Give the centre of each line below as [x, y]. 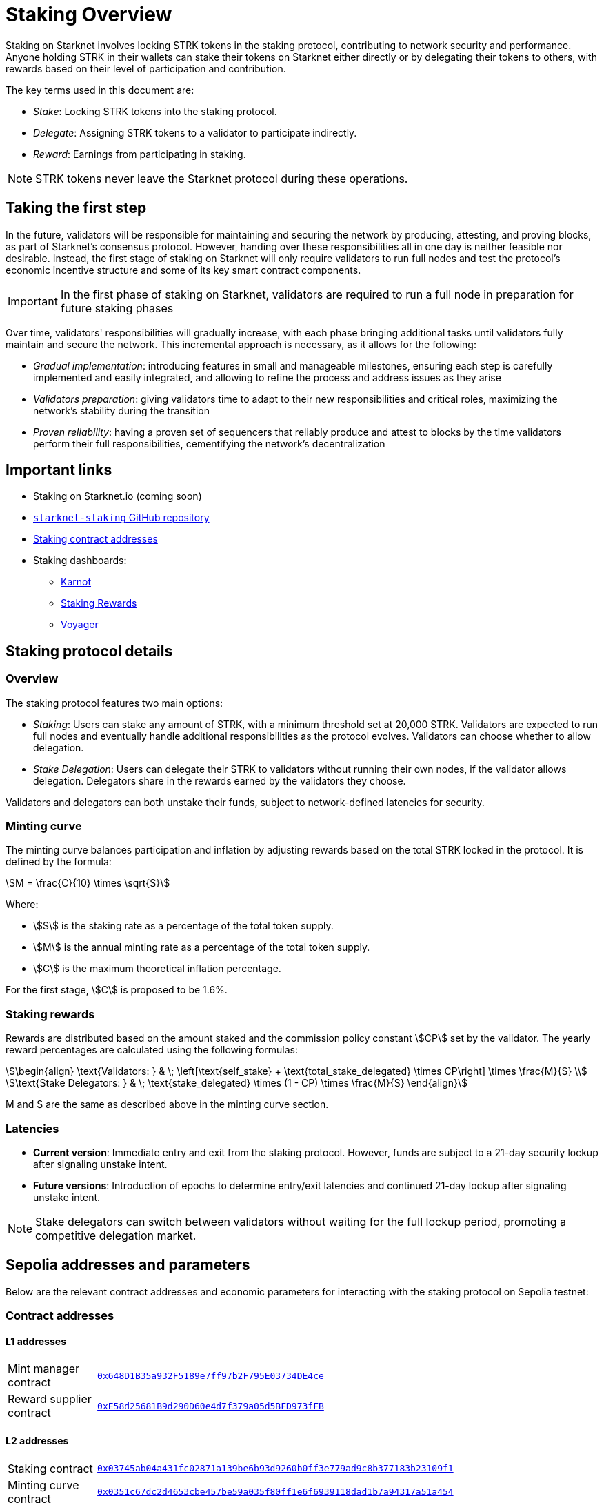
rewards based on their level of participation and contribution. [146, 68]
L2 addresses [37, 1440]
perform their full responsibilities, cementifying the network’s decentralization [209, 443]
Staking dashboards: [80, 561]
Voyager [80, 625]
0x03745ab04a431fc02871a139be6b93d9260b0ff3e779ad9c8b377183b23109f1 [275, 1469]
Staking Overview [89, 14]
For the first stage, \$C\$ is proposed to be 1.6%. [117, 990]
